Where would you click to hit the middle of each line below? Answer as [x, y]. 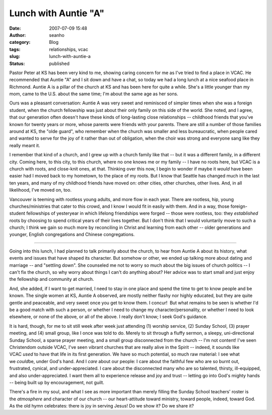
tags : [15, 49]
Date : [15, 28]
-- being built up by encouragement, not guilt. [57, 382]
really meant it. [25, 145]
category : [20, 42]
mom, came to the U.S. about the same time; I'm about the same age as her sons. [94, 94]
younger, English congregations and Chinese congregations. [72, 234]
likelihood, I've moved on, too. [40, 190]
